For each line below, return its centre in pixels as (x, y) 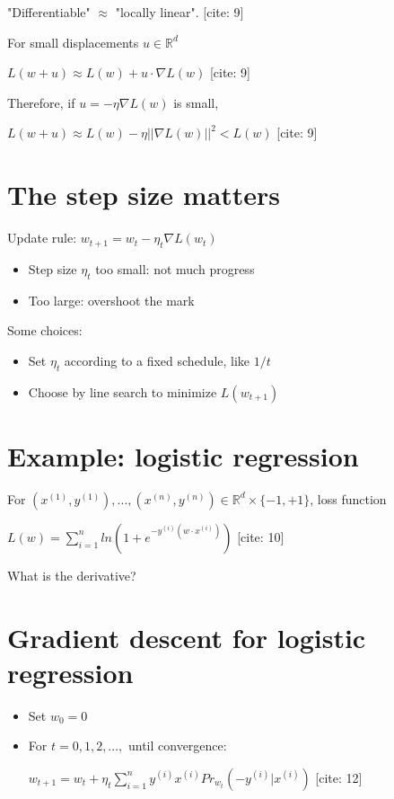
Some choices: (45, 330)
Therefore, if (41, 102)
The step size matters (144, 195)
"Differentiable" (49, 12)
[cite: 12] (339, 777)
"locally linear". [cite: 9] (179, 12)
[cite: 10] (261, 536)
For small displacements (73, 42)
